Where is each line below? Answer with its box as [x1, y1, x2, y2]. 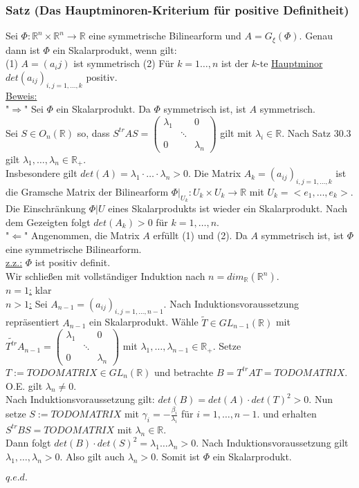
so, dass [77, 125, 110, 140]
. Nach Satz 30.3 [282, 125, 351, 140]
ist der [221, 56, 249, 71]
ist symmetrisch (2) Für [73, 56, 174, 71]
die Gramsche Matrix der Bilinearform [6, 184, 169, 198]
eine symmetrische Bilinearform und [89, 28, 241, 43]
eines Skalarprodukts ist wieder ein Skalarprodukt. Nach [108, 201, 347, 216]
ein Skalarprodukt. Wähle [89, 315, 199, 329]
